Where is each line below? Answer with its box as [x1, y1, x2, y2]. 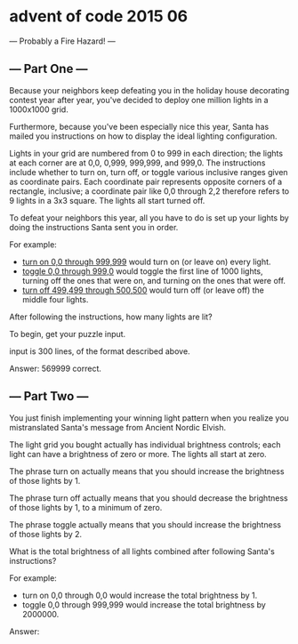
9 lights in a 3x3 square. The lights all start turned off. [9, 195, 205, 205]
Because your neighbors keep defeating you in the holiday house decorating [9, 85, 290, 95]
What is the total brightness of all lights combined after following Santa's [9, 545, 276, 557]
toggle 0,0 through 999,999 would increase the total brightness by [21, 599, 267, 610]
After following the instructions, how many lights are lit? [9, 311, 213, 322]
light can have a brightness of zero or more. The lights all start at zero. [9, 448, 267, 459]
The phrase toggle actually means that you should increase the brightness [9, 519, 282, 530]
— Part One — [9, 61, 88, 76]
